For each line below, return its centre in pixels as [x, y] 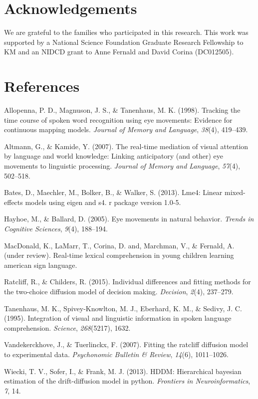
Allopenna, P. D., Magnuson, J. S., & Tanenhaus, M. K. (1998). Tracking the [122, 110]
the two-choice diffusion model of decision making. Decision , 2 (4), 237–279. [119, 291]
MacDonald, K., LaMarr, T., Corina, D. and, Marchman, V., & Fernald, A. [119, 245]
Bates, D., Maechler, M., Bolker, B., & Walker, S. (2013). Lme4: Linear [113, 192]
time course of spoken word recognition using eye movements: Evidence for [118, 119]
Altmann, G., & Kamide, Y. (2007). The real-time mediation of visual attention [126, 146]
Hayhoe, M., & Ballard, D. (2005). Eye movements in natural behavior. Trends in [129, 219]
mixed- [235, 192]
